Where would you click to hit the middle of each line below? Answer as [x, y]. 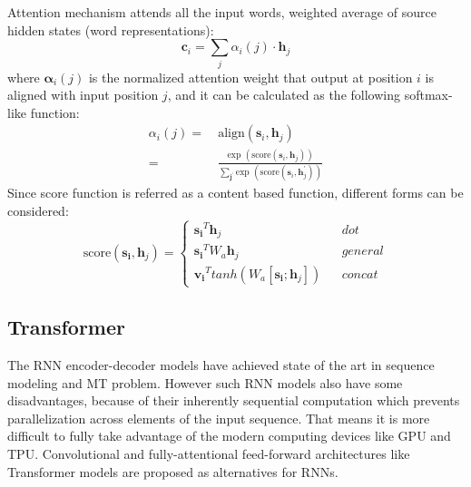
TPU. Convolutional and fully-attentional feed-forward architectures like [209, 453]
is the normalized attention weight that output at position [250, 77]
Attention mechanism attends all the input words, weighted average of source [222, 12]
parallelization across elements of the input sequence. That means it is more [219, 418]
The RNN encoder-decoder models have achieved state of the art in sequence [221, 365]
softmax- [428, 95]
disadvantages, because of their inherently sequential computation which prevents [234, 400]
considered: [38, 210]
